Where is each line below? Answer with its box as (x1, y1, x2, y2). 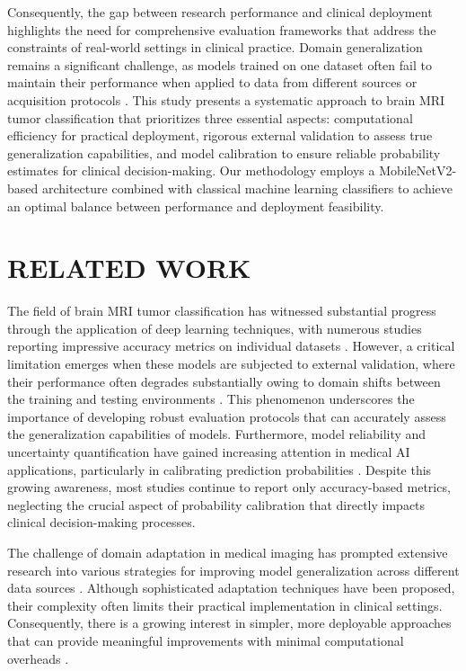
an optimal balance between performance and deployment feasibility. (7, 196, 384, 215)
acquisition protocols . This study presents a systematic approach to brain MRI (7, 90, 445, 109)
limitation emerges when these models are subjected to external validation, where (7, 354, 455, 373)
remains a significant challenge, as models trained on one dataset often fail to (7, 55, 432, 74)
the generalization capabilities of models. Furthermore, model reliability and (7, 425, 426, 443)
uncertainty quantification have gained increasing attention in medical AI (7, 443, 410, 461)
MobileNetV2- (379, 161, 457, 180)
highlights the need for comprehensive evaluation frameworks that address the (7, 20, 436, 39)
